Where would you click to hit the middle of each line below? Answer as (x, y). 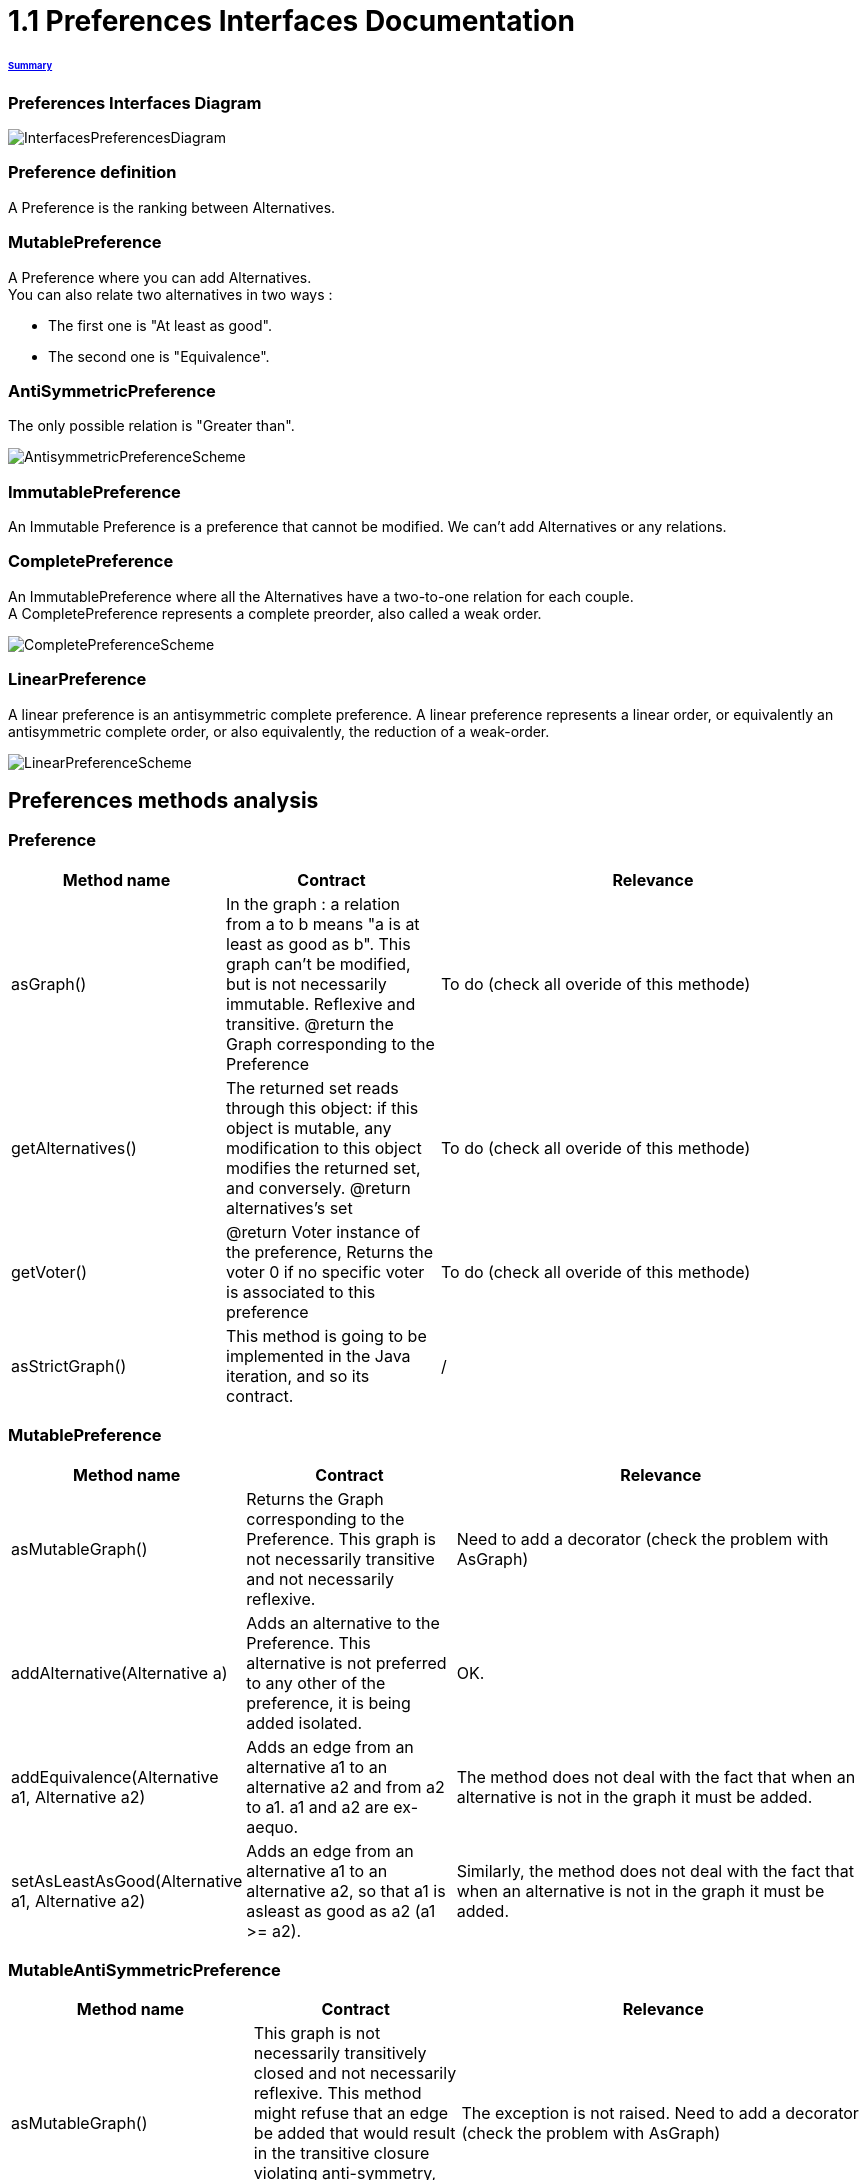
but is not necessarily (306, 983)
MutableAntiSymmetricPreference (144, 1969)
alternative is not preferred (346, 1662)
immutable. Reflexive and (321, 1003)
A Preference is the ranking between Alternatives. (172, 207)
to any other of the (316, 1682)
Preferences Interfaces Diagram (135, 102)
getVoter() (49, 1271)
